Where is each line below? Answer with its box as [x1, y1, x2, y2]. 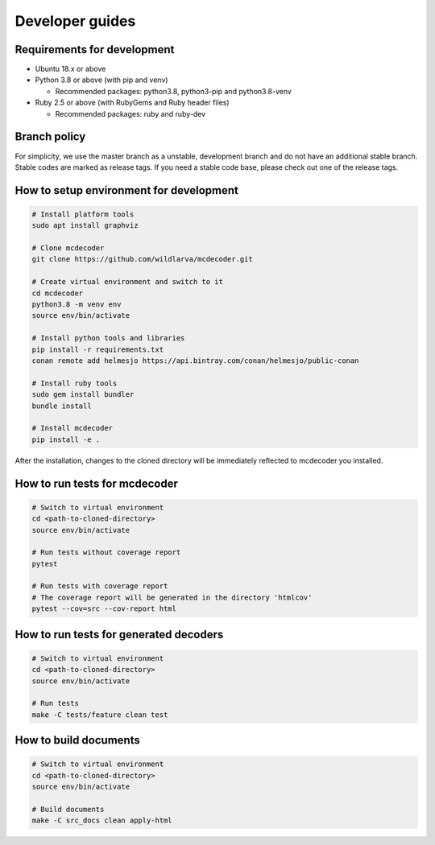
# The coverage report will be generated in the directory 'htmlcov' [31, 592, 313, 602]
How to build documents [14, 733, 140, 748]
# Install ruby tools [31, 378, 118, 388]
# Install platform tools [31, 209, 135, 219]
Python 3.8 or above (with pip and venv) [35, 75, 168, 84]
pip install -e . [31, 435, 101, 444]
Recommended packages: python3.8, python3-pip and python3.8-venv [55, 86, 292, 96]
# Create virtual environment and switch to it [31, 278, 223, 286]
